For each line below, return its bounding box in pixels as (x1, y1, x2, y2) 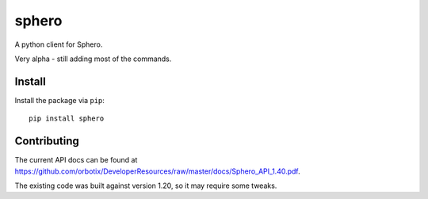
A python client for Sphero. (14, 40, 103, 49)
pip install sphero (29, 114, 105, 123)
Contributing (14, 135, 79, 148)
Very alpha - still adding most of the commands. (14, 54, 172, 63)
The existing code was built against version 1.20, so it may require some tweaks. (14, 181, 277, 190)
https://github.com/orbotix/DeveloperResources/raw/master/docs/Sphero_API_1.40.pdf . (14, 166, 300, 176)
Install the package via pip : (14, 95, 105, 105)
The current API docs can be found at (14, 155, 138, 165)
